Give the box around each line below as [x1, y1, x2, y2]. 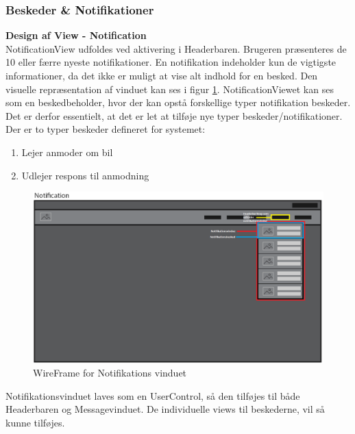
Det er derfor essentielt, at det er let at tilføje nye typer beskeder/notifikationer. [5, 108, 343, 123]
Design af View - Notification [5, 28, 147, 42]
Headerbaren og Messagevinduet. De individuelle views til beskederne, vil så [5, 402, 325, 416]
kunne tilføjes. [5, 416, 65, 430]
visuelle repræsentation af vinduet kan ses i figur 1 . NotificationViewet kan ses [5, 81, 334, 96]
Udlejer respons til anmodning [21, 168, 149, 182]
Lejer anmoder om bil [21, 144, 113, 159]
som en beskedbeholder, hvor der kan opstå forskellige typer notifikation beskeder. [5, 95, 351, 110]
